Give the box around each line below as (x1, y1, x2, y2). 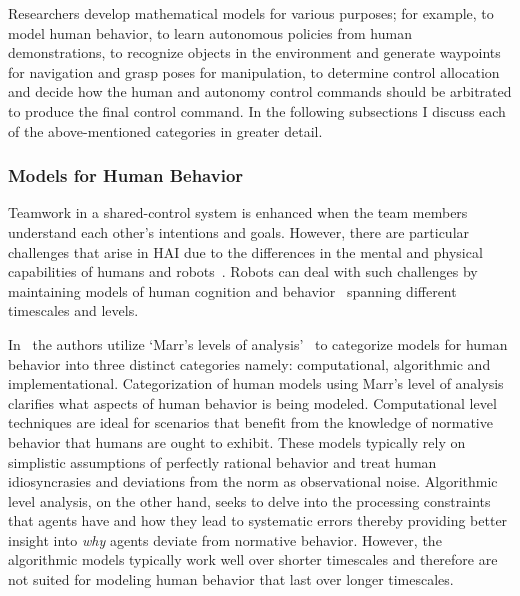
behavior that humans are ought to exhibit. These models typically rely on (8, 431, 466, 452)
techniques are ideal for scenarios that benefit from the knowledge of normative (8, 412, 493, 433)
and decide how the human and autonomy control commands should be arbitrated (8, 81, 512, 102)
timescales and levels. (8, 300, 139, 321)
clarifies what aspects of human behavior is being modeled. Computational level (8, 392, 497, 413)
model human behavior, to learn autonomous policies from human (8, 22, 412, 43)
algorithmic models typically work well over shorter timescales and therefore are (8, 549, 498, 570)
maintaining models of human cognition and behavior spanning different (8, 280, 457, 301)
